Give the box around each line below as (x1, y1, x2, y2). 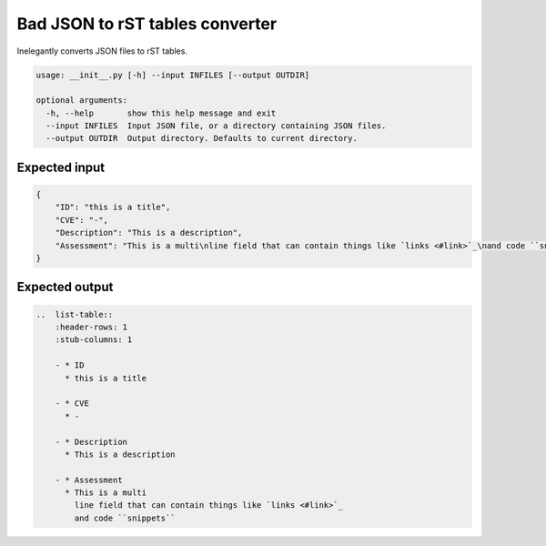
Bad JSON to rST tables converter (16, 14, 278, 34)
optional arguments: (35, 96, 127, 106)
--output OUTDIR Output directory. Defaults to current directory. (45, 133, 359, 144)
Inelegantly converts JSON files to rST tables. (16, 45, 188, 56)
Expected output (16, 279, 114, 295)
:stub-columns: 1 (55, 335, 133, 345)
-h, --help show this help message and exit (45, 107, 277, 118)
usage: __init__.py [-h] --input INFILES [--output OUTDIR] (35, 69, 310, 80)
